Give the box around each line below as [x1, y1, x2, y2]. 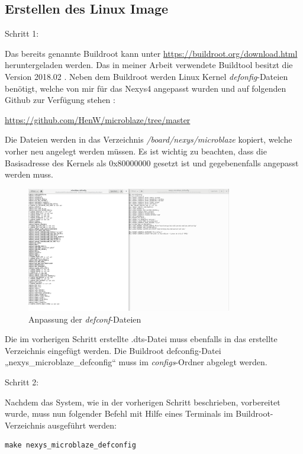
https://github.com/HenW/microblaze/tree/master [5, 113, 191, 125]
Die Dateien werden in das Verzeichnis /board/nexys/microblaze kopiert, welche [5, 133, 292, 146]
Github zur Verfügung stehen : [5, 94, 115, 106]
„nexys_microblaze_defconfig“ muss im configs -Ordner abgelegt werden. [5, 356, 267, 368]
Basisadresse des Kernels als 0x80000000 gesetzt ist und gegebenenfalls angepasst [5, 156, 299, 169]
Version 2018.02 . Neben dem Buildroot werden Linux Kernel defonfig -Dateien [5, 70, 288, 82]
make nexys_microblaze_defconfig [5, 441, 136, 450]
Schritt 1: [5, 27, 39, 40]
